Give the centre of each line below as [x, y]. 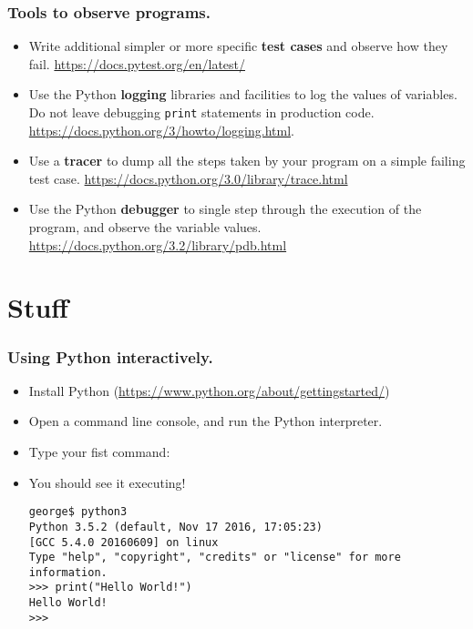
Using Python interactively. [110, 356]
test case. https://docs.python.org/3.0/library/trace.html [188, 178]
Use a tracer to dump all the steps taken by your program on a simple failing [247, 161]
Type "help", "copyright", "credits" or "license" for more [215, 558]
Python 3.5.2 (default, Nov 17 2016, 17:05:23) [175, 527]
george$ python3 [78, 512]
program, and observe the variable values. [145, 227]
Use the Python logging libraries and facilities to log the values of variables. [243, 94]
